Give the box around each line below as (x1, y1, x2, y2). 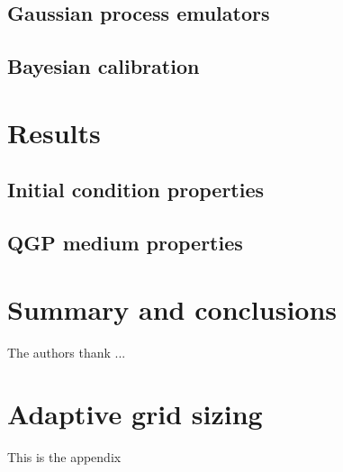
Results (7, 113, 101, 150)
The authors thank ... (7, 342, 126, 361)
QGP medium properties (7, 229, 243, 257)
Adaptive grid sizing (7, 395, 263, 432)
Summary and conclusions (7, 290, 338, 327)
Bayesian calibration (7, 52, 200, 80)
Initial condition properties (7, 176, 265, 204)
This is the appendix (7, 448, 122, 467)
